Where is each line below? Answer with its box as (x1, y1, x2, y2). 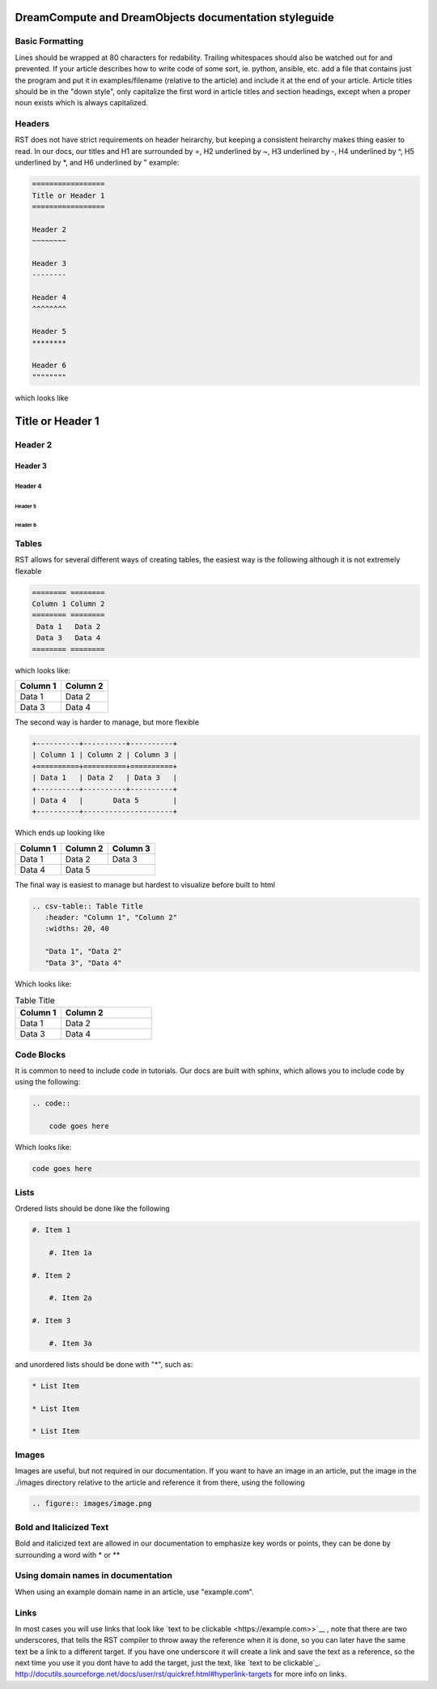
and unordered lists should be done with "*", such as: (15, 1359, 193, 1369)
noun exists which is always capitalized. (15, 98, 149, 108)
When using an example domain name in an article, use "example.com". (15, 1587, 254, 1597)
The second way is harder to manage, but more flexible (15, 717, 200, 727)
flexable (15, 566, 42, 575)
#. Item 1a (49, 1248, 92, 1257)
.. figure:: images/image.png (32, 1499, 152, 1508)
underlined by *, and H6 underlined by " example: (15, 158, 180, 168)
